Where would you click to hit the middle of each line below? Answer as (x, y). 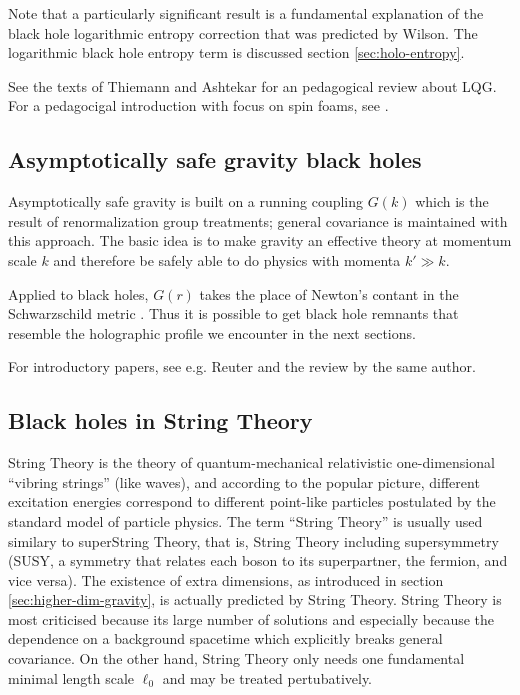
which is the (452, 201)
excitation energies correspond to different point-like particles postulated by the (252, 501)
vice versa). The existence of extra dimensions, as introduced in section (226, 579)
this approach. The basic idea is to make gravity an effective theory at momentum (260, 240)
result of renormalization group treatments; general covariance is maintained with (258, 220)
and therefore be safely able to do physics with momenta (227, 259)
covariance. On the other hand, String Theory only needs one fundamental (236, 658)
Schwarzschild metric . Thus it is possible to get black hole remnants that (233, 313)
